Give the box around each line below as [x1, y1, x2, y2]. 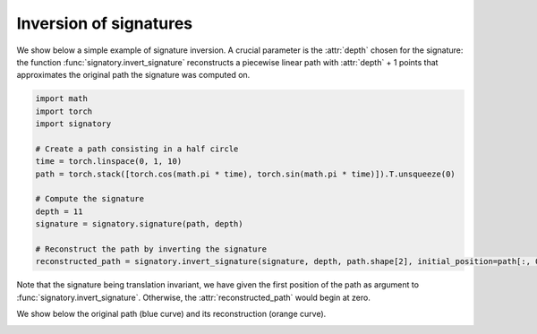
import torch [35, 106, 93, 116]
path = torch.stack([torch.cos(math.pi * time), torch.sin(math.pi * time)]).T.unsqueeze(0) [35, 168, 456, 179]
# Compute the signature [35, 193, 145, 204]
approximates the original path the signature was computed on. [16, 70, 251, 81]
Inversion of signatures [16, 13, 193, 33]
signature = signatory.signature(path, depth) [35, 219, 243, 229]
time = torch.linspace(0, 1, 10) [35, 157, 183, 167]
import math [35, 94, 89, 104]
